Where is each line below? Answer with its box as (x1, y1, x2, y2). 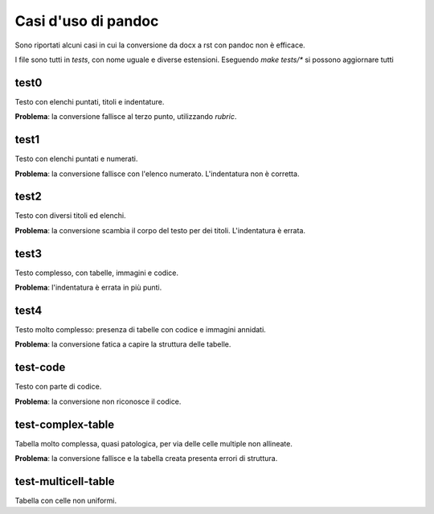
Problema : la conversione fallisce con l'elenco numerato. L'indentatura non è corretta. (14, 169, 300, 179)
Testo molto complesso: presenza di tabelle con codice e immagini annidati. (14, 325, 267, 335)
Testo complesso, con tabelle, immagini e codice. (14, 268, 178, 278)
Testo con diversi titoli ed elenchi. (14, 211, 126, 220)
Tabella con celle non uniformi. (14, 495, 117, 505)
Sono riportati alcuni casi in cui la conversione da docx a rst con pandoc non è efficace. (14, 40, 305, 50)
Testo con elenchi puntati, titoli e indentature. (14, 97, 165, 106)
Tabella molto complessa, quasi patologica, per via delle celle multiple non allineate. (14, 438, 293, 448)
